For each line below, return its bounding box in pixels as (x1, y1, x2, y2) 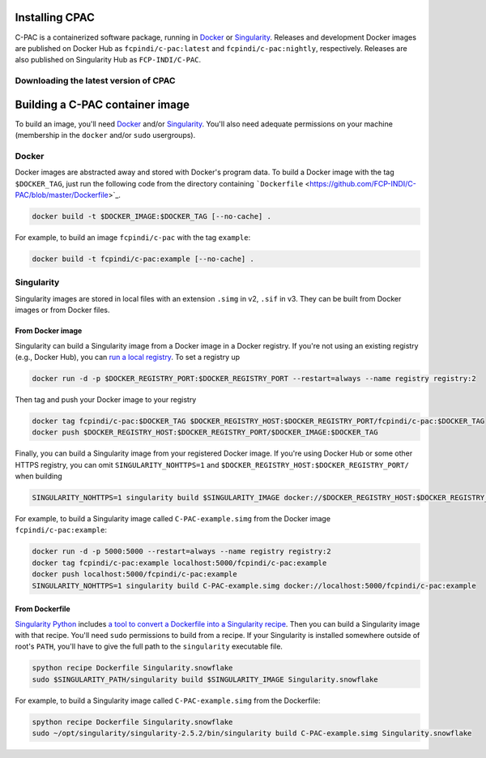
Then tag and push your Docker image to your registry (15, 394, 197, 405)
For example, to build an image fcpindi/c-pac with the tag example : (15, 233, 251, 242)
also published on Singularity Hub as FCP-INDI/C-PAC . (15, 55, 202, 65)
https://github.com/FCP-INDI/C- (309, 178, 416, 188)
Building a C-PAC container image (15, 97, 190, 111)
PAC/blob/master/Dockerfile (15, 191, 109, 200)
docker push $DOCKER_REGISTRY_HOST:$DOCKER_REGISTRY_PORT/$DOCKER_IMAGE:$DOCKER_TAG (32, 428, 378, 437)
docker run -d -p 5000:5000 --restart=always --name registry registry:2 (32, 547, 331, 556)
